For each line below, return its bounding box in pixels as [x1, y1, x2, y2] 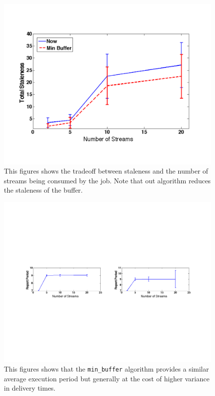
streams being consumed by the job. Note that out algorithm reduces [4, 175, 211, 185]
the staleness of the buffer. [4, 185, 83, 195]
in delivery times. [4, 383, 56, 393]
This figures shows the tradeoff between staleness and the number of [4, 166, 208, 176]
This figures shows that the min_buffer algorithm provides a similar [4, 364, 209, 374]
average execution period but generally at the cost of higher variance [4, 373, 210, 383]
